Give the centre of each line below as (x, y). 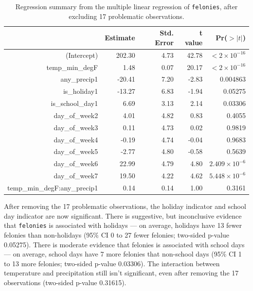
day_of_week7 (76, 176)
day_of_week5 (76, 151)
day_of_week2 (76, 115)
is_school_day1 (74, 103)
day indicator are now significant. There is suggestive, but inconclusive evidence (123, 215)
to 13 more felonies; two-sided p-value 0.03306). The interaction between (112, 263)
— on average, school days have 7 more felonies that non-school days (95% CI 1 (123, 254)
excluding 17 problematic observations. (126, 16)
